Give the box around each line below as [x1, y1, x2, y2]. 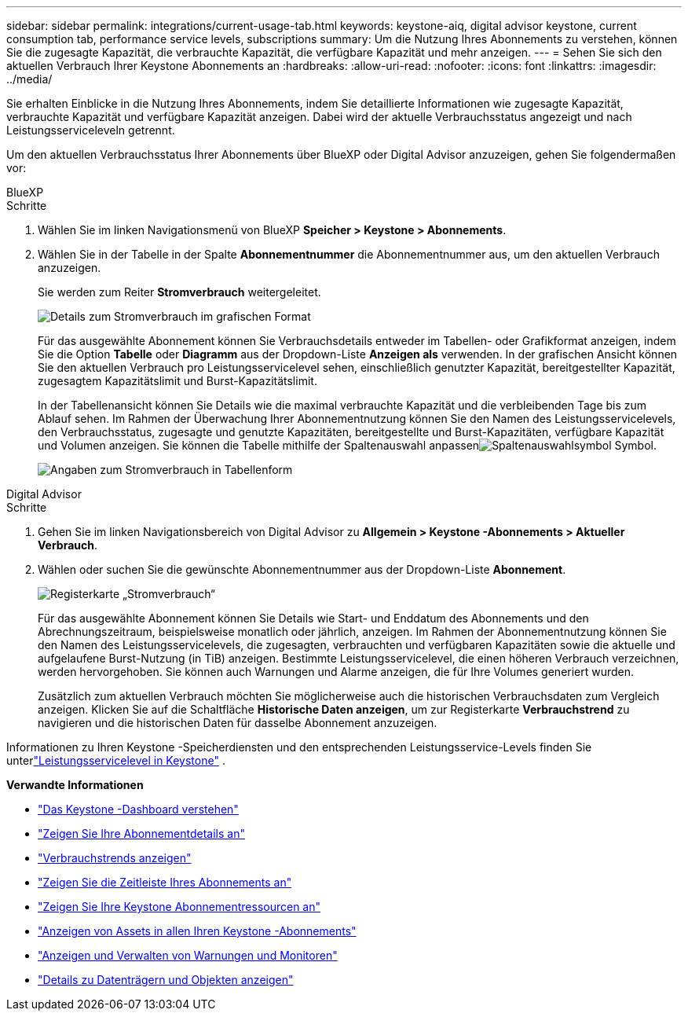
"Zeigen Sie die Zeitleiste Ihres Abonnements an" [38, 876, 292, 889]
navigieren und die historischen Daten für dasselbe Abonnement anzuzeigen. [38, 716, 437, 729]
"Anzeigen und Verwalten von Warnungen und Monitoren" [38, 949, 338, 962]
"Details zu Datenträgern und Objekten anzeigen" [38, 973, 294, 986]
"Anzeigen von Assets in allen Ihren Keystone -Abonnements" [38, 924, 357, 938]
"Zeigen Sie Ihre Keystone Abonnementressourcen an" [38, 900, 321, 913]
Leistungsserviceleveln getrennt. [6, 123, 175, 137]
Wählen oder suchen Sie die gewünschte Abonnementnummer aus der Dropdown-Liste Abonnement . [38, 563, 566, 576]
